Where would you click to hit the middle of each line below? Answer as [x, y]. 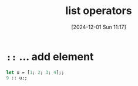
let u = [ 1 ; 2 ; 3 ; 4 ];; [35, 72]
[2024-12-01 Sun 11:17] [99, 27]
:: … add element [50, 56]
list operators [99, 11]
